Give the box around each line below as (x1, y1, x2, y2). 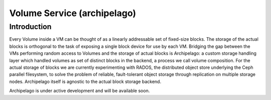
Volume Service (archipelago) (9, 8, 137, 19)
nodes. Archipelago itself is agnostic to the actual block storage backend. (9, 78, 162, 84)
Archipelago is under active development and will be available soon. (9, 88, 150, 94)
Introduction (9, 22, 52, 31)
